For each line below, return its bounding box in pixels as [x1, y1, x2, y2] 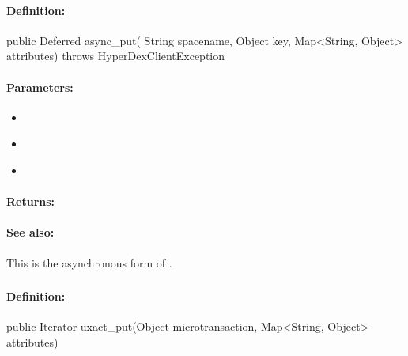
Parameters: [6, 78, 74, 95]
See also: [6, 224, 55, 240]
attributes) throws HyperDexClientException [6, 47, 225, 64]
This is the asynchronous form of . [6, 254, 172, 271]
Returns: [6, 193, 55, 210]
